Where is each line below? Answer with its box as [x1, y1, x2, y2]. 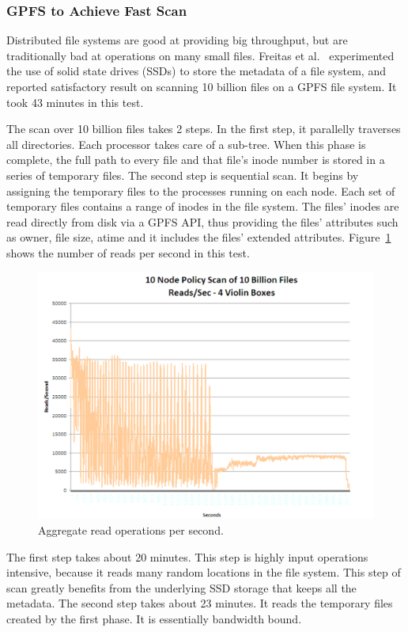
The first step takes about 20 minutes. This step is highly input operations [6, 548, 368, 565]
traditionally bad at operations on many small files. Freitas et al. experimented [6, 47, 395, 63]
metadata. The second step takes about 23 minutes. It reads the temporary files [6, 595, 393, 611]
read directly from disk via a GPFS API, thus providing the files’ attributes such [6, 213, 399, 230]
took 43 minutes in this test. [6, 93, 144, 110]
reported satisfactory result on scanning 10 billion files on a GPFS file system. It [6, 78, 397, 94]
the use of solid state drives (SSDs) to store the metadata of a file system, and [6, 63, 386, 79]
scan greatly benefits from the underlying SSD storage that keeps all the [6, 579, 357, 596]
